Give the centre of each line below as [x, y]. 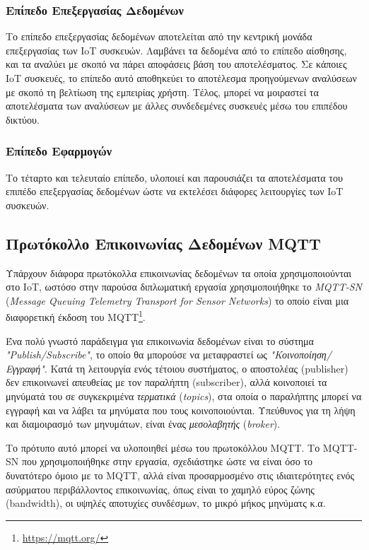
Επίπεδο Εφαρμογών [59, 151]
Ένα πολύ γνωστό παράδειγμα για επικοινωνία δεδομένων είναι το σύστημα [160, 340]
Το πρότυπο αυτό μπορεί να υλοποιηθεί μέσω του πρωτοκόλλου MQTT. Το [163, 447]
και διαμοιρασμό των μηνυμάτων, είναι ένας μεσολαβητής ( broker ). [143, 424]
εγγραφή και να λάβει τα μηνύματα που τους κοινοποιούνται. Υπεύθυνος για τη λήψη [181, 410]
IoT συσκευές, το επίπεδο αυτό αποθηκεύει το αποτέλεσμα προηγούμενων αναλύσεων [181, 78]
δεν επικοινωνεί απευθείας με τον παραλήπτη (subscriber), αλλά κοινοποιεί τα [166, 382]
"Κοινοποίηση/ [301, 355]
